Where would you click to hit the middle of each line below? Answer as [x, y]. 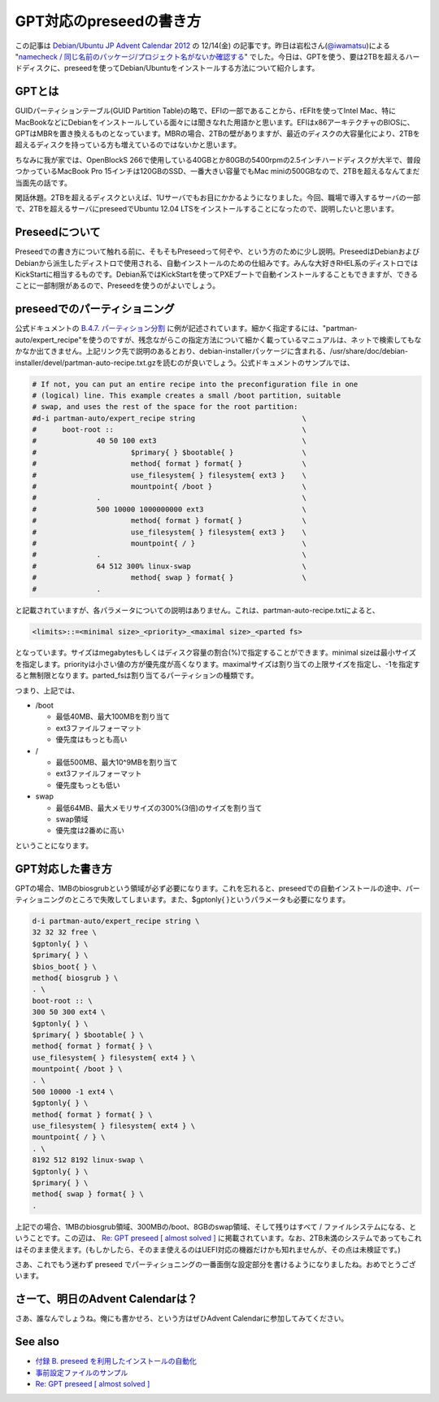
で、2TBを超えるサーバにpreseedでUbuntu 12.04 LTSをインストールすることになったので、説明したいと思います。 [207, 209]
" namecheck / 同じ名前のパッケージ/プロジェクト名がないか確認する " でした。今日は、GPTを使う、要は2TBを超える [211, 56]
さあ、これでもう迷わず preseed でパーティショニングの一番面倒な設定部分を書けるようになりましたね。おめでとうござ [215, 1264]
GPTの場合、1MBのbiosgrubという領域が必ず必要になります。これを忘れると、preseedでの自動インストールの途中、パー [217, 888]
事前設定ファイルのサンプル [82, 1372]
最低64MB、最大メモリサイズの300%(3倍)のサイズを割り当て [159, 808]
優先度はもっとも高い [91, 739]
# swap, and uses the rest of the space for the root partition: [165, 407]
